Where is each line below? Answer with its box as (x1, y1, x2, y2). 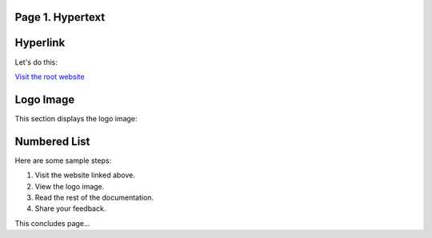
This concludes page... (14, 218, 90, 228)
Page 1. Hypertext (14, 10, 106, 24)
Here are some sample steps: (14, 156, 112, 165)
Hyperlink (14, 36, 66, 50)
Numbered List (14, 134, 90, 148)
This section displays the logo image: (14, 113, 138, 123)
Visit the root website (14, 72, 85, 81)
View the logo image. (34, 181, 105, 191)
